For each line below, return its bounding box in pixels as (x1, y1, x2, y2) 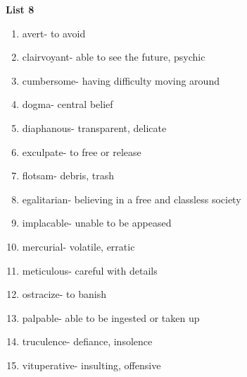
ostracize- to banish (22, 287, 106, 301)
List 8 (6, 2, 34, 16)
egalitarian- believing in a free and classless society (22, 191, 241, 206)
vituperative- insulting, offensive (22, 357, 161, 372)
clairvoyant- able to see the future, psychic (22, 49, 205, 64)
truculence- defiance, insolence (22, 334, 153, 349)
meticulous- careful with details (22, 263, 158, 277)
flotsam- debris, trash (22, 168, 114, 183)
